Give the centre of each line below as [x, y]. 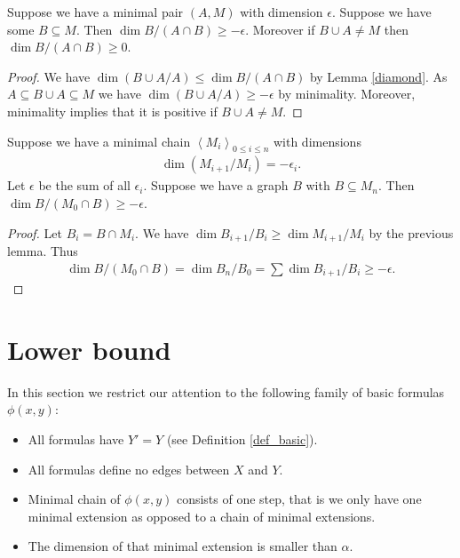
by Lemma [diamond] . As [378, 76]
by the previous [411, 232]
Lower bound [89, 349]
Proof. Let [35, 232]
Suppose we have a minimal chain [99, 141]
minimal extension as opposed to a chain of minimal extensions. [202, 516]
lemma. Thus [43, 251]
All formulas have [76, 439]
